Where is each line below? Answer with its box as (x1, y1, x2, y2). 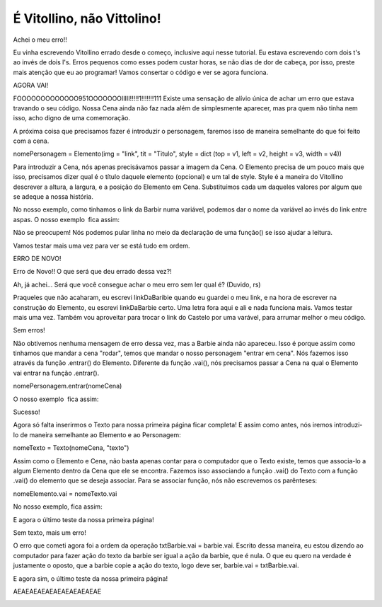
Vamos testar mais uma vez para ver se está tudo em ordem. (13, 241, 190, 250)
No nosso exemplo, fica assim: (13, 502, 103, 511)
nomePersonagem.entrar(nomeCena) (13, 382, 122, 391)
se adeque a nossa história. (13, 192, 93, 201)
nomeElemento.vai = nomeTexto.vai (13, 489, 117, 498)
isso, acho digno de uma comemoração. (13, 114, 131, 122)
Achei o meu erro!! (13, 35, 67, 44)
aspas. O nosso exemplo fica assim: (13, 215, 120, 224)
